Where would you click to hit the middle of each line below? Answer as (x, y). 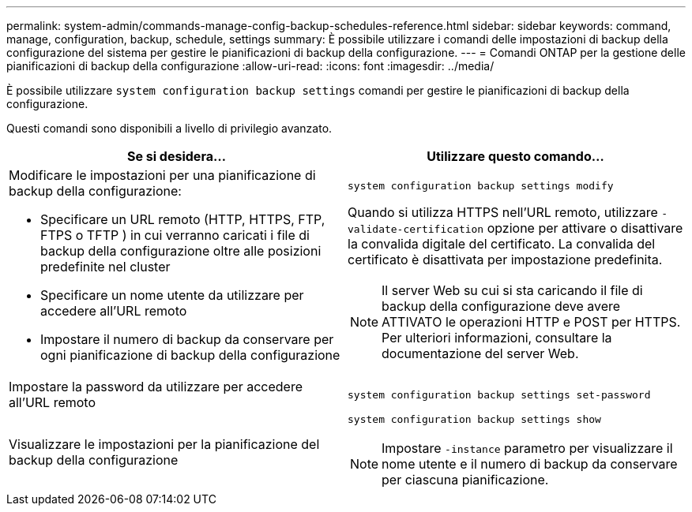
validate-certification (416, 229)
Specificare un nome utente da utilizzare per (172, 295)
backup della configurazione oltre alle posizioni (181, 251)
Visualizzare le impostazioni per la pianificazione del (164, 444)
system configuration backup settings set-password (499, 394)
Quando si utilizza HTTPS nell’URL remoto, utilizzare (503, 212)
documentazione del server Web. (480, 353)
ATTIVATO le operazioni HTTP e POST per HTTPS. (531, 321)
